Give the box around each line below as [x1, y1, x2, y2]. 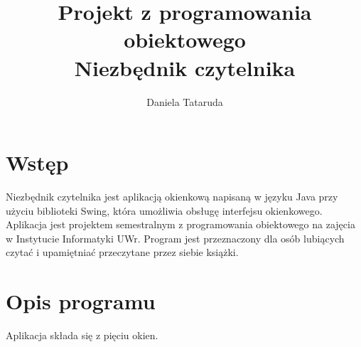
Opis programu [6, 287, 156, 316]
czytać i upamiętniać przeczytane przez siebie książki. [6, 245, 239, 260]
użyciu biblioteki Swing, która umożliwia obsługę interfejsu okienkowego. [6, 203, 323, 218]
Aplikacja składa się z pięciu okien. [6, 328, 158, 343]
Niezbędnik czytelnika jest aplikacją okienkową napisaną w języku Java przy [6, 189, 338, 204]
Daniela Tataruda [146, 94, 223, 109]
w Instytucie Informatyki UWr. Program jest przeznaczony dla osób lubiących [6, 230, 345, 245]
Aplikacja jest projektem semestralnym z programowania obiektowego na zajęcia [6, 217, 355, 232]
